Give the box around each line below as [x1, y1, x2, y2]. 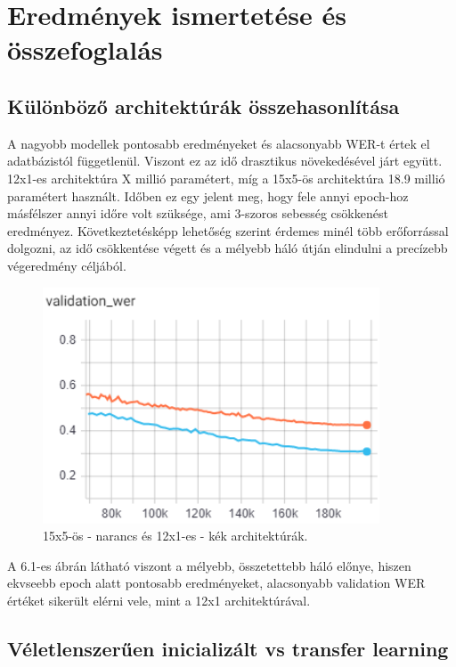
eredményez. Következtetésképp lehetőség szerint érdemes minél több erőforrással [7, 221, 449, 240]
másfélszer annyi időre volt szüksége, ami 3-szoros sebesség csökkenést [7, 204, 388, 223]
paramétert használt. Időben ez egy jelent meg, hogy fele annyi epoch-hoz [7, 186, 409, 205]
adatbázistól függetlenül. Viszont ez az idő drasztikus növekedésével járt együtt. [7, 151, 443, 170]
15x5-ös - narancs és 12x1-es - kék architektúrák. [43, 526, 308, 545]
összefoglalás [7, 31, 163, 68]
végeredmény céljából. [7, 256, 126, 274]
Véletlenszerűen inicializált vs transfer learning [7, 634, 449, 662]
